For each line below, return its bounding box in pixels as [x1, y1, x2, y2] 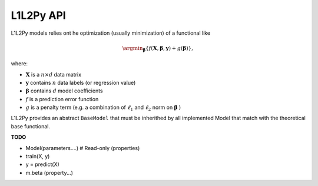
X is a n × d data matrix [25, 71, 82, 78]
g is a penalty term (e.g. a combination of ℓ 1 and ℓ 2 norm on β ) [25, 104, 181, 112]
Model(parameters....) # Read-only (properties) [25, 144, 140, 151]
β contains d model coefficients [25, 87, 103, 94]
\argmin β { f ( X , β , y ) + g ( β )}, [122, 45, 194, 53]
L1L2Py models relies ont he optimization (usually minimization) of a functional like [11, 29, 211, 36]
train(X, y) [25, 153, 50, 160]
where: [11, 60, 28, 67]
